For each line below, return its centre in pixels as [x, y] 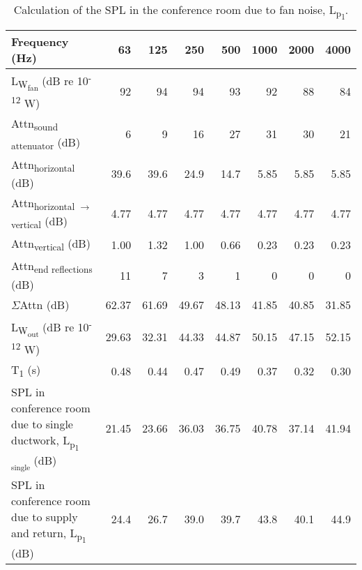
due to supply [45, 517]
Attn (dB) [45, 304]
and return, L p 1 [49, 535]
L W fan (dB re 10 [50, 83]
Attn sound [35, 125]
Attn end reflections [52, 267]
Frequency [40, 41]
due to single [42, 424]
